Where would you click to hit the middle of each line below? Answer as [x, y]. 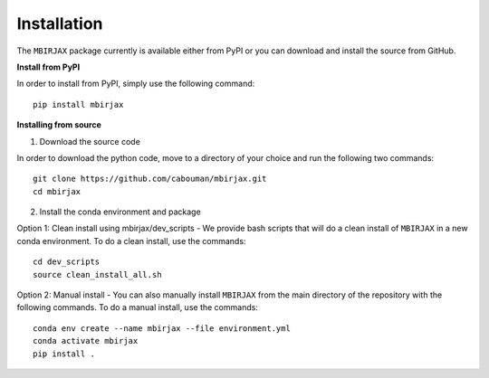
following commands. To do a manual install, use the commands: [137, 307]
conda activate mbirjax [86, 341]
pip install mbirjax [78, 104]
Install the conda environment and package [120, 212]
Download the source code [90, 141]
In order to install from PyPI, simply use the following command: [136, 84]
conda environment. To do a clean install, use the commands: [131, 241]
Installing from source [59, 125]
